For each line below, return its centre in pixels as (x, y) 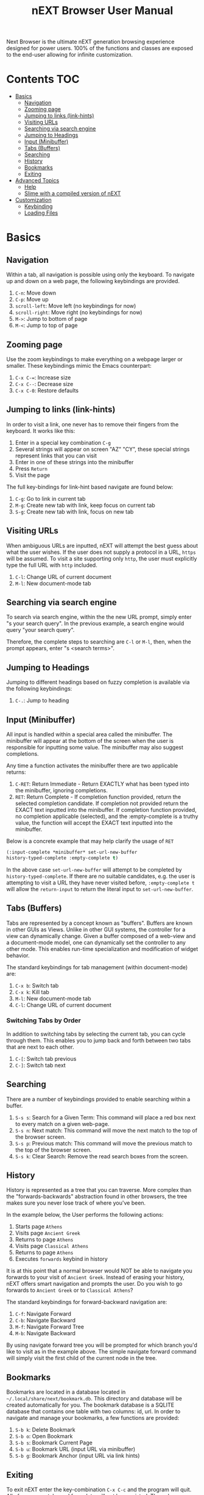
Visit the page (33, 475)
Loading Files (41, 213)
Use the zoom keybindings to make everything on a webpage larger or (95, 359)
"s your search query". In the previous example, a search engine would (95, 623)
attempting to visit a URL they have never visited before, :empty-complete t (100, 883)
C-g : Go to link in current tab (50, 498)
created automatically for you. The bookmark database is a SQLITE (90, 1405)
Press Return (31, 468)
